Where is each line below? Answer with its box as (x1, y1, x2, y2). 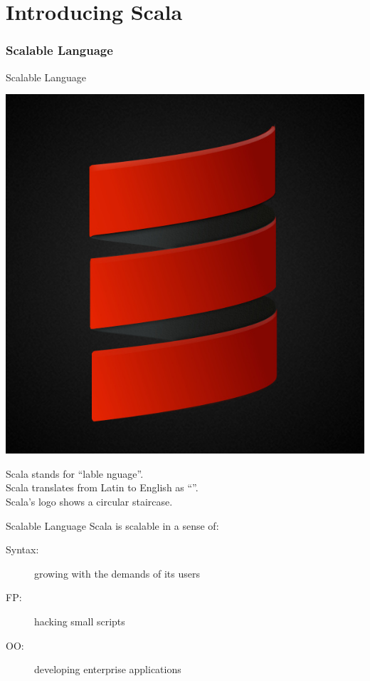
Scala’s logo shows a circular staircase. (6, 493, 173, 508)
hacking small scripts (34, 613, 125, 628)
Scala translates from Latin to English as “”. (6, 480, 199, 495)
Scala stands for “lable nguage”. (6, 466, 144, 481)
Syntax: (6, 542, 39, 557)
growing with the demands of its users (34, 565, 200, 580)
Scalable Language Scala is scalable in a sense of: (6, 518, 219, 533)
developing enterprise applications (34, 662, 181, 677)
